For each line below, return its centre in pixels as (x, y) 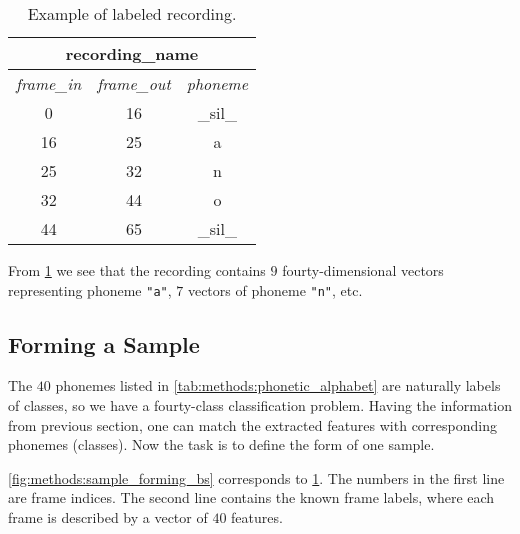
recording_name (132, 53)
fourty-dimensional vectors (363, 270)
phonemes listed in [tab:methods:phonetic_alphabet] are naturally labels (278, 385)
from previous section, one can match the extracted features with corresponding (252, 424)
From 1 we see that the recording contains (137, 270)
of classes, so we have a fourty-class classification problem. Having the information (260, 405)
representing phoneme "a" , (90, 289)
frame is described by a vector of (108, 517)
